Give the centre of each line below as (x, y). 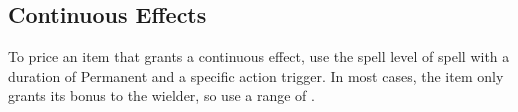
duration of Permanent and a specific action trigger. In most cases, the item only (256, 75)
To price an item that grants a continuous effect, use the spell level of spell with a (259, 56)
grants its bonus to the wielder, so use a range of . (161, 95)
